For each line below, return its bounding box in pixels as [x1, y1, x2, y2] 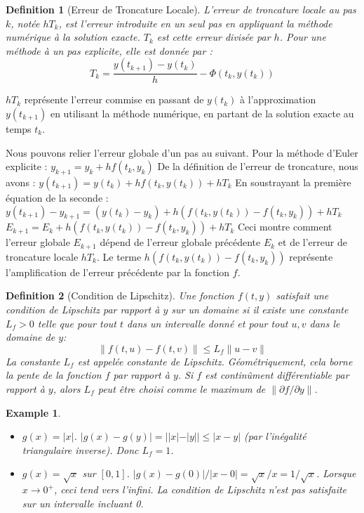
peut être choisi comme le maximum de [97, 381, 266, 396]
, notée [11, 15, 40, 30]
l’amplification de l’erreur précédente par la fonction [6, 264, 230, 279]
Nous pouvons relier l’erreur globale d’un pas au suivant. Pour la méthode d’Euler [6, 145, 358, 160]
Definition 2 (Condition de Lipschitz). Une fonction [6, 288, 234, 303]
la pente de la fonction [6, 368, 102, 382]
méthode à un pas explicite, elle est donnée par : [6, 43, 213, 58]
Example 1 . [6, 405, 61, 420]
